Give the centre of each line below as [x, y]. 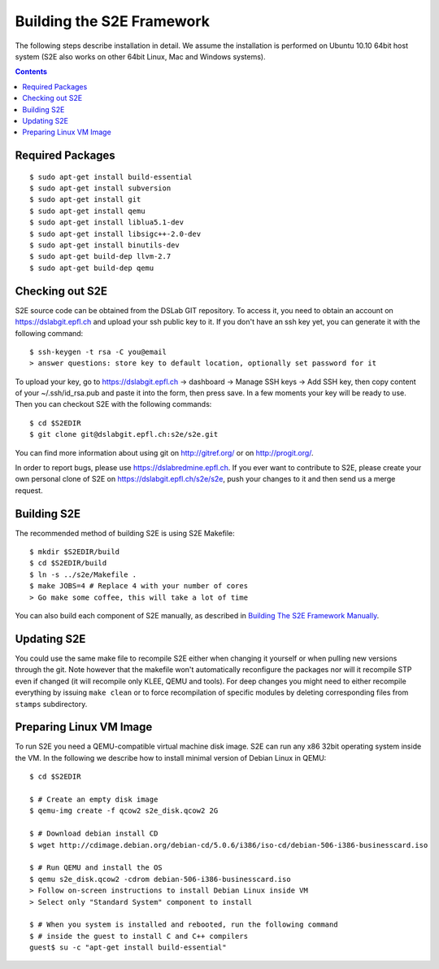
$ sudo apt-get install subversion [100, 188]
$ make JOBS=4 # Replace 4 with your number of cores [139, 586]
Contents [31, 72]
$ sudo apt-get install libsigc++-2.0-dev [115, 234]
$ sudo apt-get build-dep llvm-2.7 [100, 257]
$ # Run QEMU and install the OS [96, 868]
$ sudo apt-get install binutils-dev [105, 245]
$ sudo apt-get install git [85, 200]
